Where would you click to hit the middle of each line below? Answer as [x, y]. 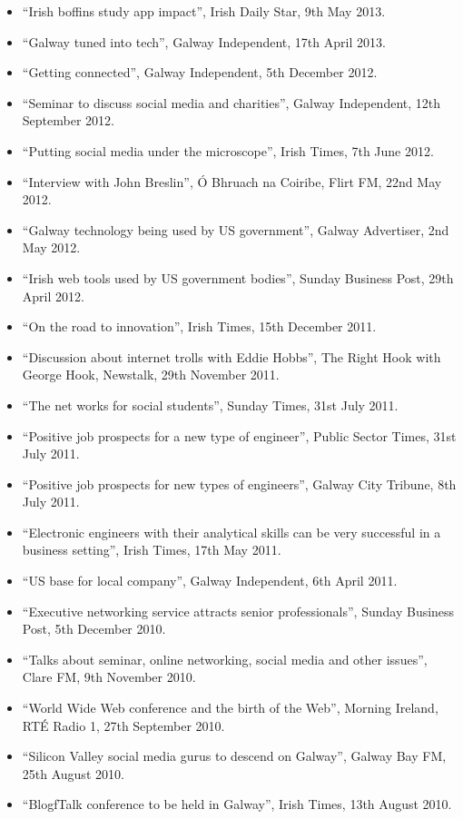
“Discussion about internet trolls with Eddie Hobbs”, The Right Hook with [231, 356]
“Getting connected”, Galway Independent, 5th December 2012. [200, 72]
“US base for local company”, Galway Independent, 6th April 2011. [210, 581]
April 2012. [53, 296]
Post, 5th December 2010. [94, 629]
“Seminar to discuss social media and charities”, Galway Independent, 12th [231, 102]
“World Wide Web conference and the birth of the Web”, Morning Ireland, [230, 708]
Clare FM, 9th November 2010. [109, 677]
